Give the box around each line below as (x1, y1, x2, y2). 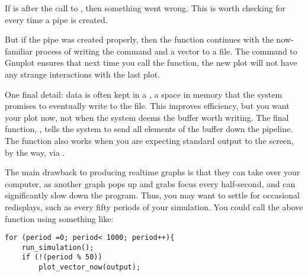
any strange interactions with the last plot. (5, 68, 161, 80)
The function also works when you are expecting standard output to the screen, (5, 134, 294, 146)
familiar (5, 44, 33, 57)
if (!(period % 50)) (21, 253, 102, 262)
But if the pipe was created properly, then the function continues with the (5, 33, 274, 46)
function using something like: (5, 212, 114, 224)
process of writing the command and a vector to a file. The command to (35, 44, 297, 57)
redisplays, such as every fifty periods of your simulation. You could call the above (5, 200, 303, 213)
